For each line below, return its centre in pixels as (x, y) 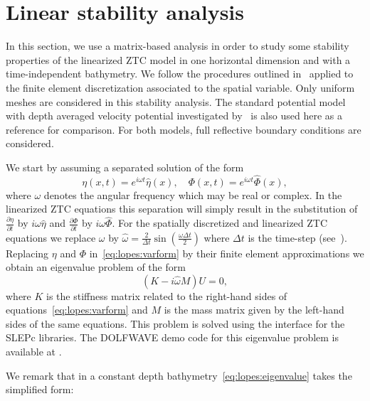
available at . (34, 352)
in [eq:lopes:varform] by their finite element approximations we (227, 253)
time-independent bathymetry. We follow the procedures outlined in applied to (180, 74)
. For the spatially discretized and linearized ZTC (220, 223)
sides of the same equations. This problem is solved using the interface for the (175, 323)
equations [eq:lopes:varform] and (77, 310)
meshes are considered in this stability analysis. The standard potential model (176, 101)
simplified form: (40, 389)
